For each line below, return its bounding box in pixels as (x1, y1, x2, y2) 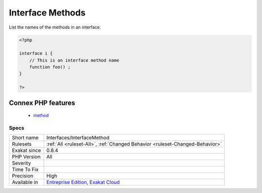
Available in (12, 179, 38, 186)
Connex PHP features (9, 98, 75, 107)
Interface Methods (9, 7, 86, 18)
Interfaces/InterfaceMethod (46, 134, 110, 141)
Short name (12, 134, 39, 141)
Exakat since (12, 147, 41, 154)
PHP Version (12, 153, 41, 160)
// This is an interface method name (29, 57, 119, 63)
